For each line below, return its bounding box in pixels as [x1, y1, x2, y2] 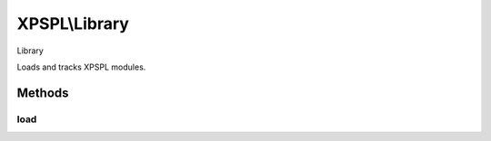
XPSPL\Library [16, 14, 129, 33]
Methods [16, 85, 69, 100]
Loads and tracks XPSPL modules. [16, 61, 146, 72]
